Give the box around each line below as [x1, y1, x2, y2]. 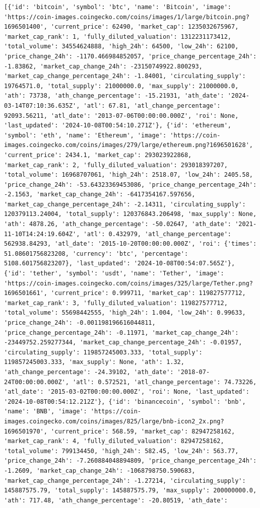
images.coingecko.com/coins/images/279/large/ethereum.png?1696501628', [4, 141, 253, 149]
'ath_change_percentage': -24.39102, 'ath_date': [4, 368, 174, 376]
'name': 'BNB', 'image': [4, 408, 87, 415]
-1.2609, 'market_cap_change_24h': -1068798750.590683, [4, 467, 196, 474]
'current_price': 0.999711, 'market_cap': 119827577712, [51, 289, 246, 297]
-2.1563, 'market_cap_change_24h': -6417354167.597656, [4, 191, 196, 198]
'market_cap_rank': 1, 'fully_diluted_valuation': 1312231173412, [4, 33, 232, 40]
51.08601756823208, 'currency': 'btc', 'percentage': [4, 250, 188, 257]
